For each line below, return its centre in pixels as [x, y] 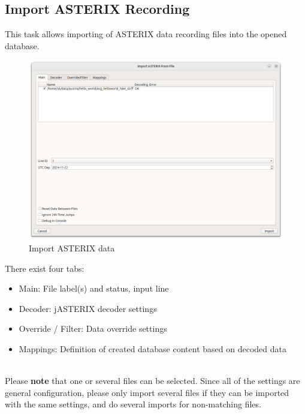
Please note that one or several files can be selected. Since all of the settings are [152, 381]
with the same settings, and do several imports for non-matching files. [133, 404]
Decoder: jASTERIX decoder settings [88, 308]
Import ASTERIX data [72, 247]
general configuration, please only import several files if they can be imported [147, 392]
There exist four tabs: [45, 268]
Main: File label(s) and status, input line [94, 288]
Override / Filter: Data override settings [93, 328]
